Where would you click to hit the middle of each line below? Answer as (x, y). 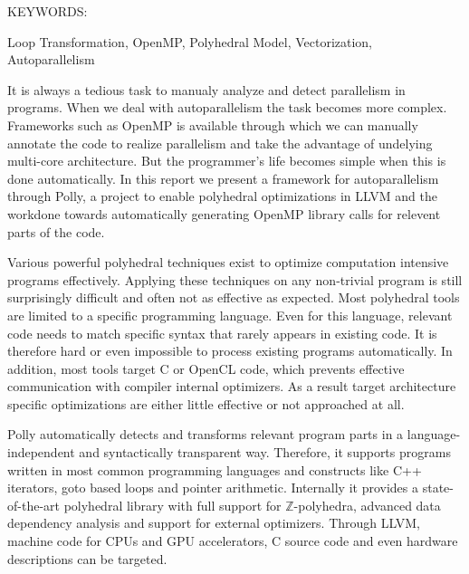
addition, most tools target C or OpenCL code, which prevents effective (206, 368)
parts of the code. (56, 231)
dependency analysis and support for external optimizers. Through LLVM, (214, 523)
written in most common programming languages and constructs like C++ (215, 469)
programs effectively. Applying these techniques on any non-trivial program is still (235, 279)
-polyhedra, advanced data (367, 505)
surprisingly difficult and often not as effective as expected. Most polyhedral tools (234, 297)
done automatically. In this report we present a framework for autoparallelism (223, 178)
